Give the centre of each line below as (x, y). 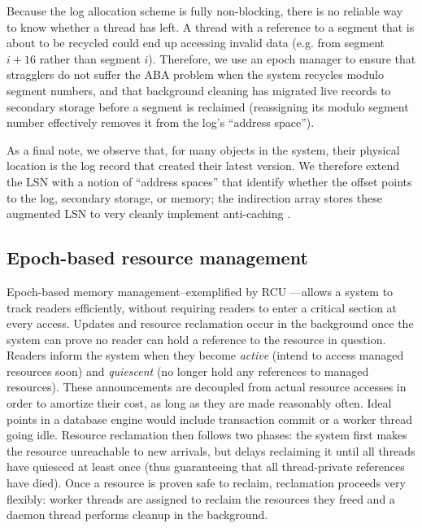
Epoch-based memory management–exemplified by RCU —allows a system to (200, 291)
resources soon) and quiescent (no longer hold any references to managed (188, 371)
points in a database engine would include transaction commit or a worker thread (209, 419)
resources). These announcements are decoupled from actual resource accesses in (207, 387)
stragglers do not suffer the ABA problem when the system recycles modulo (195, 74)
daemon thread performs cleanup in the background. (137, 515)
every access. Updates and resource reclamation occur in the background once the (210, 323)
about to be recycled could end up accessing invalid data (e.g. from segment (196, 43)
